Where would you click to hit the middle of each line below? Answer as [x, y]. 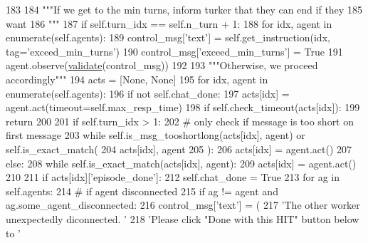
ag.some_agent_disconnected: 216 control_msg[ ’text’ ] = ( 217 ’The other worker [183, 205]
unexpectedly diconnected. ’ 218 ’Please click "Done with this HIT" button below [183, 218]
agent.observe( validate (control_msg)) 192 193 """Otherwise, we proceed [162, 65]
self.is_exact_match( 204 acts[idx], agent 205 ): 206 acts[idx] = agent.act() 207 [179, 149]
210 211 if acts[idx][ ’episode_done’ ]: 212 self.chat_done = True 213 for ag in [173, 177]
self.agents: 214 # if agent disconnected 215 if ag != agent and [142, 191]
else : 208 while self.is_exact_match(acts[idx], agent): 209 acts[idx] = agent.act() [181, 163]
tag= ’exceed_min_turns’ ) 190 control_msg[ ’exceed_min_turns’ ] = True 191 [174, 51]
